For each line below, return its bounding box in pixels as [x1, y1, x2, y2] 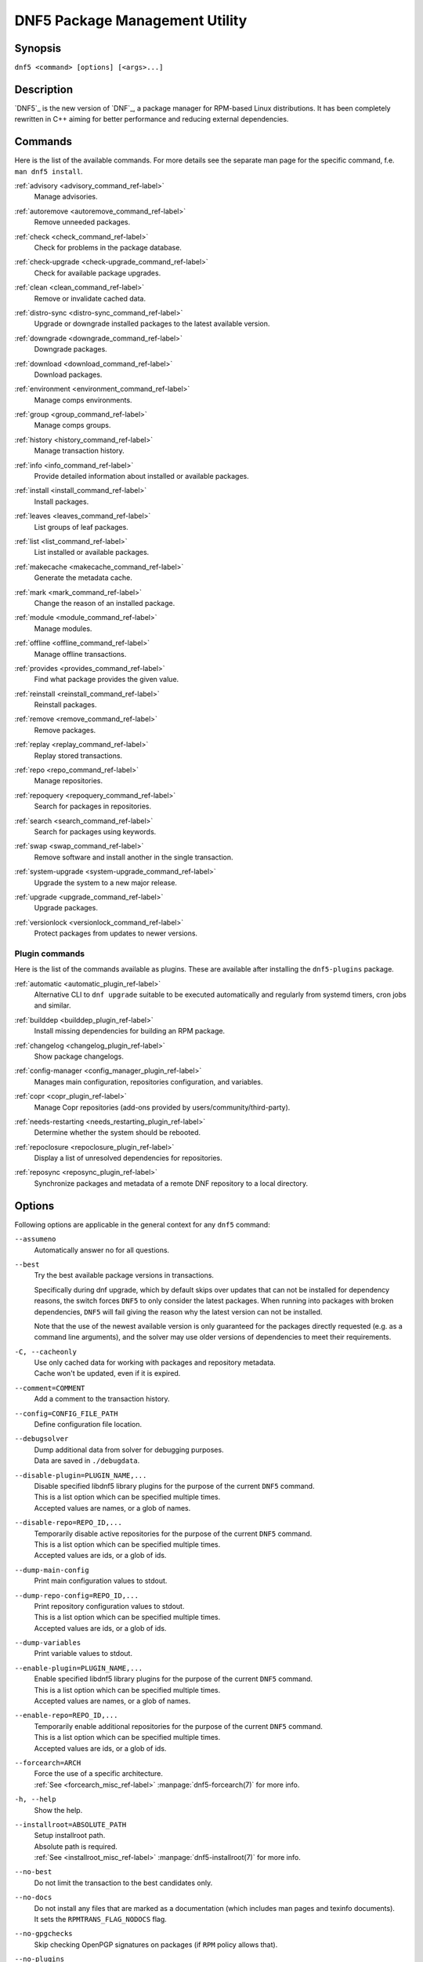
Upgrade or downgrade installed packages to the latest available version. [34, 319, 270, 329]
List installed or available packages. [34, 548, 150, 557]
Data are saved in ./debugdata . [34, 1456, 140, 1465]
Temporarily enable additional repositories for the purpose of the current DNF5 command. [34, 1721, 323, 1730]
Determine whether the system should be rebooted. [34, 1128, 201, 1137]
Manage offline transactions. [34, 649, 127, 658]
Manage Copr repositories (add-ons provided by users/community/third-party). [34, 1103, 291, 1112]
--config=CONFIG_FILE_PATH [14, 1409, 118, 1418]
